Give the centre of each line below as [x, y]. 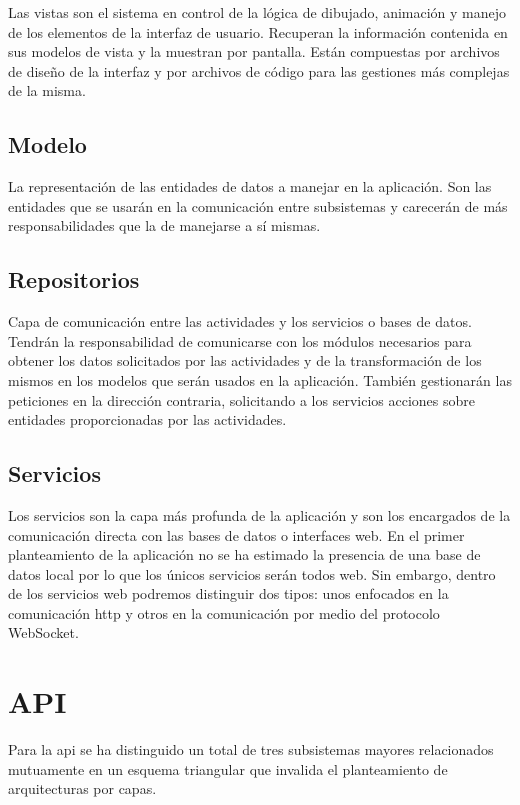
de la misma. [47, 90]
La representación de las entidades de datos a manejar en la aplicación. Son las [250, 186]
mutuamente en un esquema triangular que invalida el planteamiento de [228, 768]
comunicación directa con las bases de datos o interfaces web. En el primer [236, 534]
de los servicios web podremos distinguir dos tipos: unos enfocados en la [228, 593]
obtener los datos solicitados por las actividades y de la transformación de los [245, 360]
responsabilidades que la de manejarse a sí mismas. [164, 225]
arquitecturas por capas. [82, 788]
